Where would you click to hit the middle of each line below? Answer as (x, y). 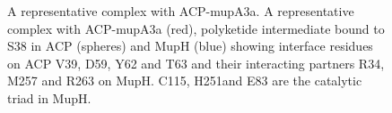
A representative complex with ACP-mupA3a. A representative (181, 11)
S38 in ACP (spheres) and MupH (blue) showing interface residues (190, 46)
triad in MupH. (49, 97)
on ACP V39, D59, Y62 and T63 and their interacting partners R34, (196, 63)
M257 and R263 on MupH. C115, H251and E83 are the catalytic (185, 81)
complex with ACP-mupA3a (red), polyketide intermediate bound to (196, 28)
